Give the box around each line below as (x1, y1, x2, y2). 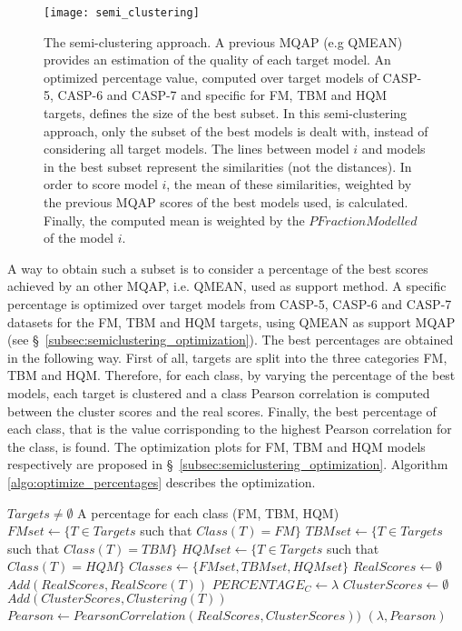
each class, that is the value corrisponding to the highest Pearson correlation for (7, 419, 452, 438)
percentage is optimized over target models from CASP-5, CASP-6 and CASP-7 (7, 294, 452, 313)
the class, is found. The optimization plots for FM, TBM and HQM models (7, 436, 426, 456)
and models (361, 139, 426, 158)
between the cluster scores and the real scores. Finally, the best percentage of (7, 401, 437, 420)
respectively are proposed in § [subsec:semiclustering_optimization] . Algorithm (7, 455, 448, 474)
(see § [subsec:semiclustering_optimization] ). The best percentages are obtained (7, 330, 454, 349)
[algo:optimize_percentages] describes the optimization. (7, 472, 316, 491)
